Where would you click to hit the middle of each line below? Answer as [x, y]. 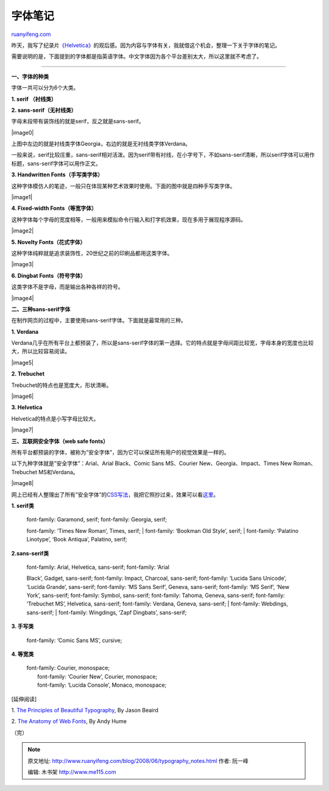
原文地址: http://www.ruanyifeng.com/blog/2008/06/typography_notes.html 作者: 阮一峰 [138, 760]
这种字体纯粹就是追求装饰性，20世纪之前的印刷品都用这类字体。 [92, 253]
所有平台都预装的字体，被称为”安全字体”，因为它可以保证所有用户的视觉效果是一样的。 [120, 452]
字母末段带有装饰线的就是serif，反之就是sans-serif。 [78, 121]
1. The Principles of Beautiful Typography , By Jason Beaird [85, 710]
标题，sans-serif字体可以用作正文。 [56, 163]
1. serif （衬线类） [34, 99]
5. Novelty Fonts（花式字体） [48, 242]
